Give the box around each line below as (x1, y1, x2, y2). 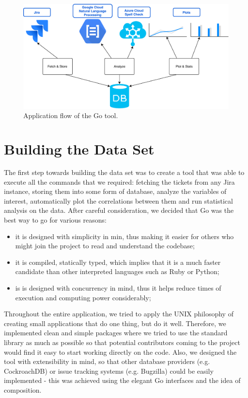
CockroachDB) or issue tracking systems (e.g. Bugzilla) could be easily (4, 365, 214, 376)
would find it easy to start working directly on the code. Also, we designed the (4, 346, 237, 357)
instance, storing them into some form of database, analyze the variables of (4, 186, 227, 196)
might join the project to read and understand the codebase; (15, 241, 195, 251)
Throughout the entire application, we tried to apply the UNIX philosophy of (4, 309, 233, 319)
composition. (4, 384, 42, 395)
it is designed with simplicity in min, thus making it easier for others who (15, 231, 234, 241)
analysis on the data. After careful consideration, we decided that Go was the (4, 205, 234, 215)
